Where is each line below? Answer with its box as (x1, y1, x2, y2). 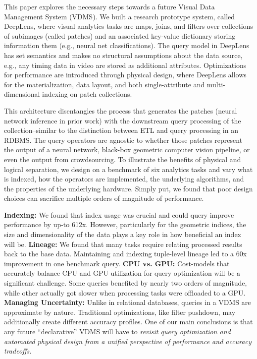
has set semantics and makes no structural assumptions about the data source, (4, 50, 243, 60)
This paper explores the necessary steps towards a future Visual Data (4, 1, 215, 11)
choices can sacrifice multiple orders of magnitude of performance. (4, 193, 204, 203)
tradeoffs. (4, 346, 32, 356)
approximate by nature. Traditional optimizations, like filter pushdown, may (4, 306, 236, 317)
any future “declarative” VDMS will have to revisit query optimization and (4, 326, 231, 336)
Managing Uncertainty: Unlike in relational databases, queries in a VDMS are (4, 297, 251, 307)
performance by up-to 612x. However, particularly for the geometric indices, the (4, 219, 246, 230)
